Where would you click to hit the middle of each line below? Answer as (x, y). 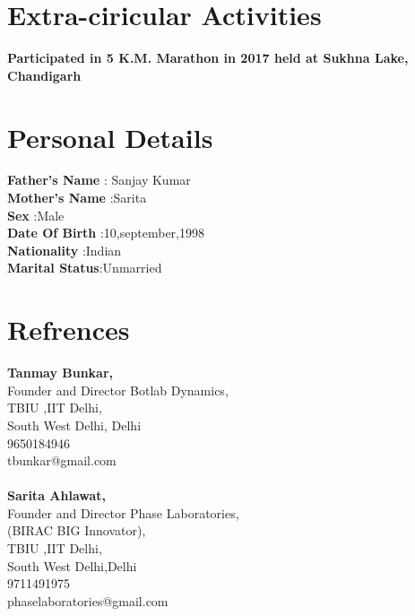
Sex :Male (36, 215)
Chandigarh (44, 75)
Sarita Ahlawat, (57, 495)
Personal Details (110, 137)
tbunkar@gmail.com (62, 460)
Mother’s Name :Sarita (77, 198)
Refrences (69, 330)
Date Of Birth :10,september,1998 (106, 233)
